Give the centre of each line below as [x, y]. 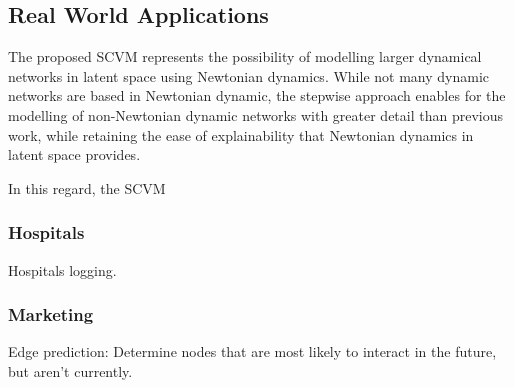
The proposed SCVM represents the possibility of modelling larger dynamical [245, 56]
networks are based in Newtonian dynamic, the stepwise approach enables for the [257, 95]
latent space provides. [74, 154]
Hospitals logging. [62, 269]
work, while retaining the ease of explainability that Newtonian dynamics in [241, 134]
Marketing [51, 314]
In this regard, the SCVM [87, 187]
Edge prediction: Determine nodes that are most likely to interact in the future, [252, 351]
